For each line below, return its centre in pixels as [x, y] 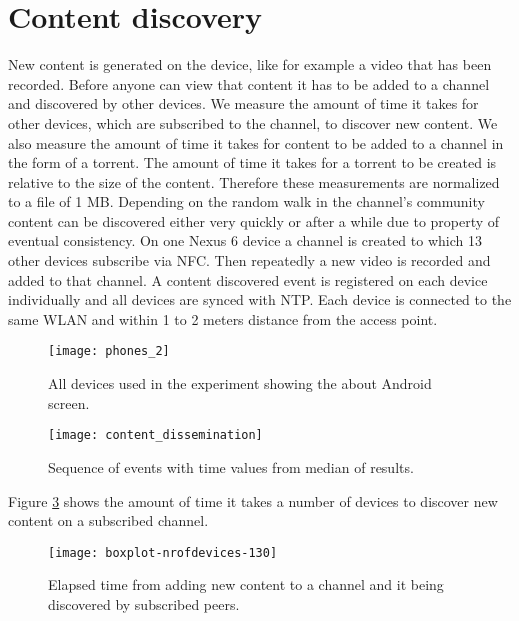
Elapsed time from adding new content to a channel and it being [246, 584]
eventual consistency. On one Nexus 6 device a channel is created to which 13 [245, 240]
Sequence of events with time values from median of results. [231, 466]
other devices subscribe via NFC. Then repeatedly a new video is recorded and [249, 260]
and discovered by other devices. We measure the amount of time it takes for [243, 103]
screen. [69, 402]
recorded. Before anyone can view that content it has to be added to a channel [249, 83]
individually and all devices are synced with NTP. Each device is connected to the [260, 299]
